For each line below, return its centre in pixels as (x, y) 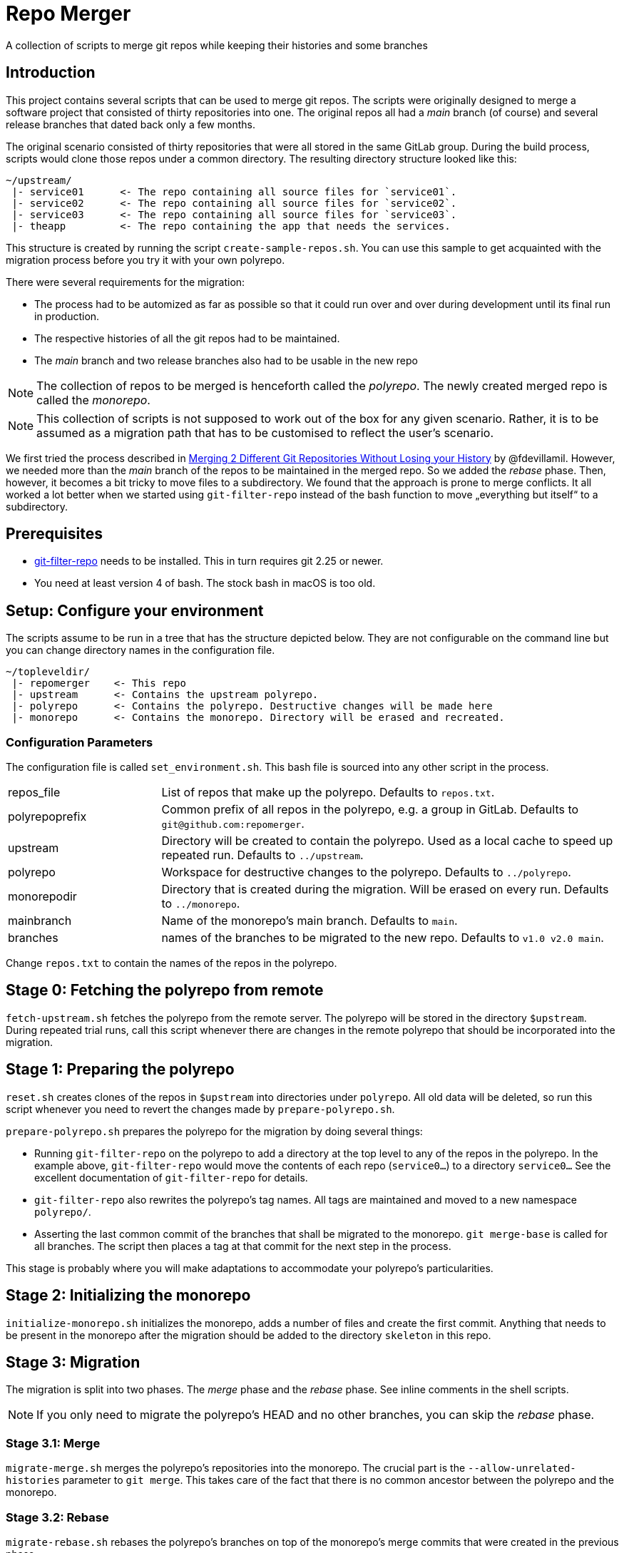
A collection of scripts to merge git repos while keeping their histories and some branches (217, 45)
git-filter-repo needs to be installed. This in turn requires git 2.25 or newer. (209, 561)
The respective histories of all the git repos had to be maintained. (187, 338)
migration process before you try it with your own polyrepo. (145, 260)
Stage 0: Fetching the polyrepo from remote (165, 990)
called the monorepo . (93, 400)
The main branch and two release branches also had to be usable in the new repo (226, 360)
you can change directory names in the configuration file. (140, 650)
